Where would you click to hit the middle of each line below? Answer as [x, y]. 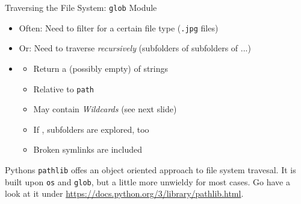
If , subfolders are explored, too [91, 129]
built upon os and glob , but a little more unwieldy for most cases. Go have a [147, 181]
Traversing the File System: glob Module [81, 7]
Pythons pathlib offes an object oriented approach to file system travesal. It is [150, 169]
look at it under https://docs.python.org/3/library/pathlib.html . [124, 193]
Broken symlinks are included [88, 149]
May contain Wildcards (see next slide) [105, 109]
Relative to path [64, 88]
